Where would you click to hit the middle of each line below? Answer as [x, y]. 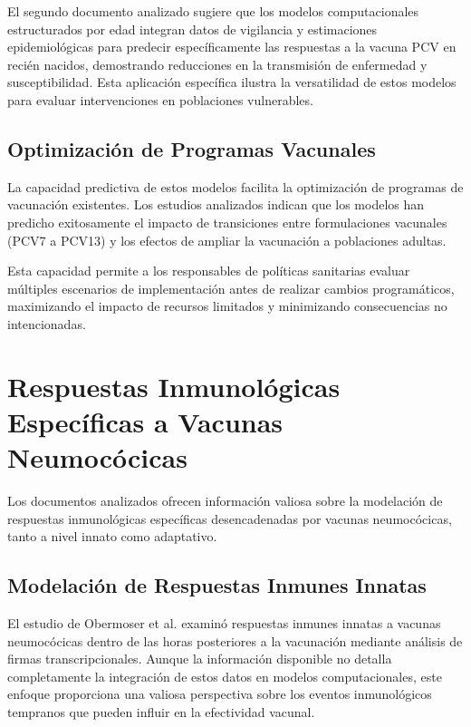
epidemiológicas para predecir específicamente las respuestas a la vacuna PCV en [232, 47]
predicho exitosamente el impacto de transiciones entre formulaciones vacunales [227, 222]
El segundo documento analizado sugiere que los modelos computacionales [213, 11]
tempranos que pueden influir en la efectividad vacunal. [161, 711]
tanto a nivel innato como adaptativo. [112, 536]
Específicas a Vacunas [145, 421]
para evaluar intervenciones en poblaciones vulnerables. [160, 99]
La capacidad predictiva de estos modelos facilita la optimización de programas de [235, 186]
